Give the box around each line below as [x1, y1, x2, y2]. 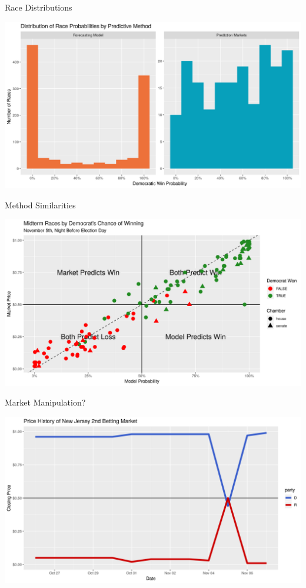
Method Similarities [5, 198, 76, 211]
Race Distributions [5, 1, 72, 13]
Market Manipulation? [5, 396, 86, 408]
